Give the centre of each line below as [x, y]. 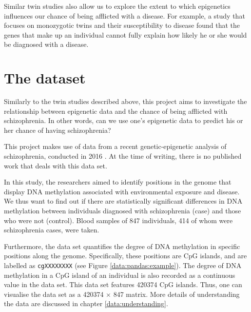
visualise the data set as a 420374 [54, 294]
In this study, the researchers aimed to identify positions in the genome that [118, 182]
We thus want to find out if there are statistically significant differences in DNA [123, 201]
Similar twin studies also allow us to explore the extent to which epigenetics [117, 6]
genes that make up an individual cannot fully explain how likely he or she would [125, 34]
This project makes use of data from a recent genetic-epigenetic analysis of [115, 146]
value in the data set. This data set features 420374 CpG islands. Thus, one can [123, 284]
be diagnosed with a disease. [46, 44]
